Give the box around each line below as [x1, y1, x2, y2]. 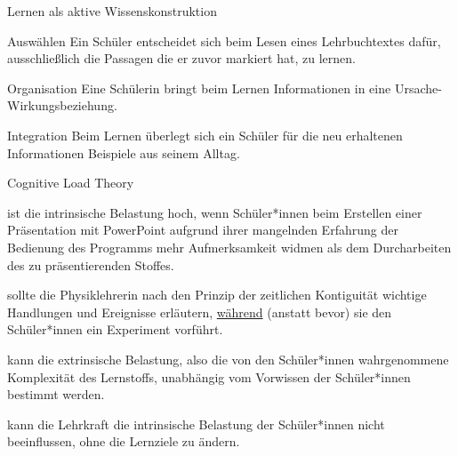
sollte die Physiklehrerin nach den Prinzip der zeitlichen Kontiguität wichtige [7, 285, 427, 304]
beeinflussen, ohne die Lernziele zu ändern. [7, 432, 240, 451]
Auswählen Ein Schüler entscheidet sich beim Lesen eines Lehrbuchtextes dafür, [7, 31, 441, 50]
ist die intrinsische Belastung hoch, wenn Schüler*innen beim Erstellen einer [7, 203, 422, 221]
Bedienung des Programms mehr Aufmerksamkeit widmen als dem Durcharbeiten [7, 237, 452, 256]
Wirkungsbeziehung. [7, 96, 117, 115]
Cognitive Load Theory [7, 173, 134, 192]
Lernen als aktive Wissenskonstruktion [7, 2, 217, 20]
